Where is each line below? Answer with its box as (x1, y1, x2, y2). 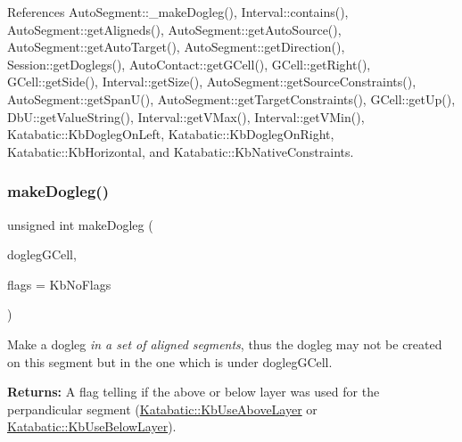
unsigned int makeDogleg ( (7, 215, 153, 233)
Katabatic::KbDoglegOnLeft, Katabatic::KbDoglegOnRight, (7, 125, 334, 143)
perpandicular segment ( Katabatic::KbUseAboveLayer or (7, 399, 318, 418)
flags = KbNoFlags (7, 274, 111, 293)
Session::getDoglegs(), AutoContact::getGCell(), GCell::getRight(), (7, 54, 371, 73)
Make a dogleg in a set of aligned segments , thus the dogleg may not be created (7, 334, 442, 353)
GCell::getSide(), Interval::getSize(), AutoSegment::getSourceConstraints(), (7, 72, 417, 91)
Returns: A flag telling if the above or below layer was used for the (7, 382, 380, 401)
